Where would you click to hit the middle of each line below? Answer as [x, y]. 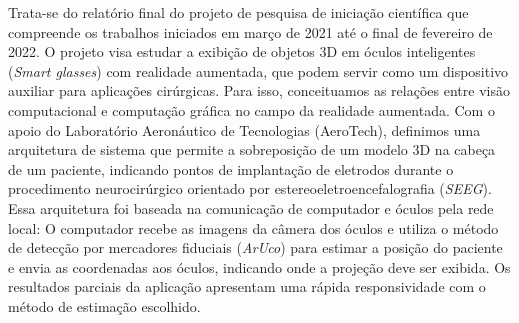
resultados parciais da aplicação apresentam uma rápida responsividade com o [247, 286]
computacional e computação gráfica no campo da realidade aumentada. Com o [251, 109]
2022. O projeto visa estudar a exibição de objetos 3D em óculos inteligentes [242, 51]
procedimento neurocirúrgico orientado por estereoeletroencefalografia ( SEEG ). [250, 188]
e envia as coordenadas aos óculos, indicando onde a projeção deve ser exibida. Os [259, 266]
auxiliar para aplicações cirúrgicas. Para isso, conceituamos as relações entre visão [259, 90]
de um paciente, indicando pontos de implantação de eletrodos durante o [231, 168]
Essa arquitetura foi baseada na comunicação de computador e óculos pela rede [251, 207]
